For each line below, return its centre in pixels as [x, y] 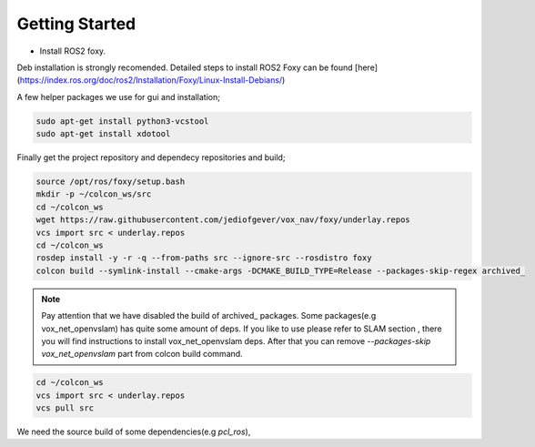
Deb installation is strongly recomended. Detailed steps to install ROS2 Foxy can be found [185, 67]
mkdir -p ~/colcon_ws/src [94, 194]
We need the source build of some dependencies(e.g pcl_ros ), [134, 432]
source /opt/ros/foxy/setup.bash [111, 182]
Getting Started [76, 24]
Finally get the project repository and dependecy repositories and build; [151, 157]
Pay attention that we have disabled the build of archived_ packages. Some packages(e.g [209, 316]
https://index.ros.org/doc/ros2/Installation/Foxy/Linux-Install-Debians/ [151, 80]
